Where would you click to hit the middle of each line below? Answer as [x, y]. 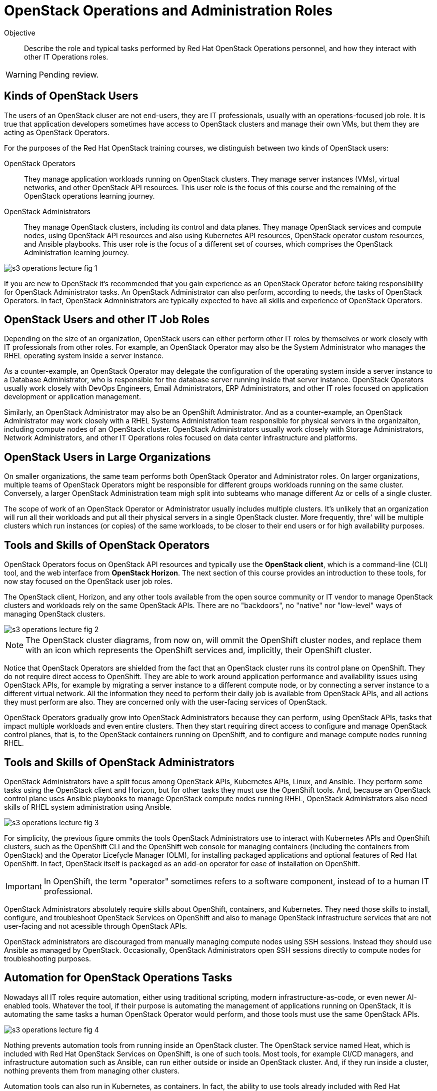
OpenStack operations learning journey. [89, 196]
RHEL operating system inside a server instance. [84, 356]
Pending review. [69, 74]
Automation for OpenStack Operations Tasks [118, 978]
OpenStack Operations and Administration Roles [168, 11]
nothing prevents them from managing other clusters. [92, 1070]
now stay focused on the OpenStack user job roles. [88, 582]
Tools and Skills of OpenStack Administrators [119, 762]
